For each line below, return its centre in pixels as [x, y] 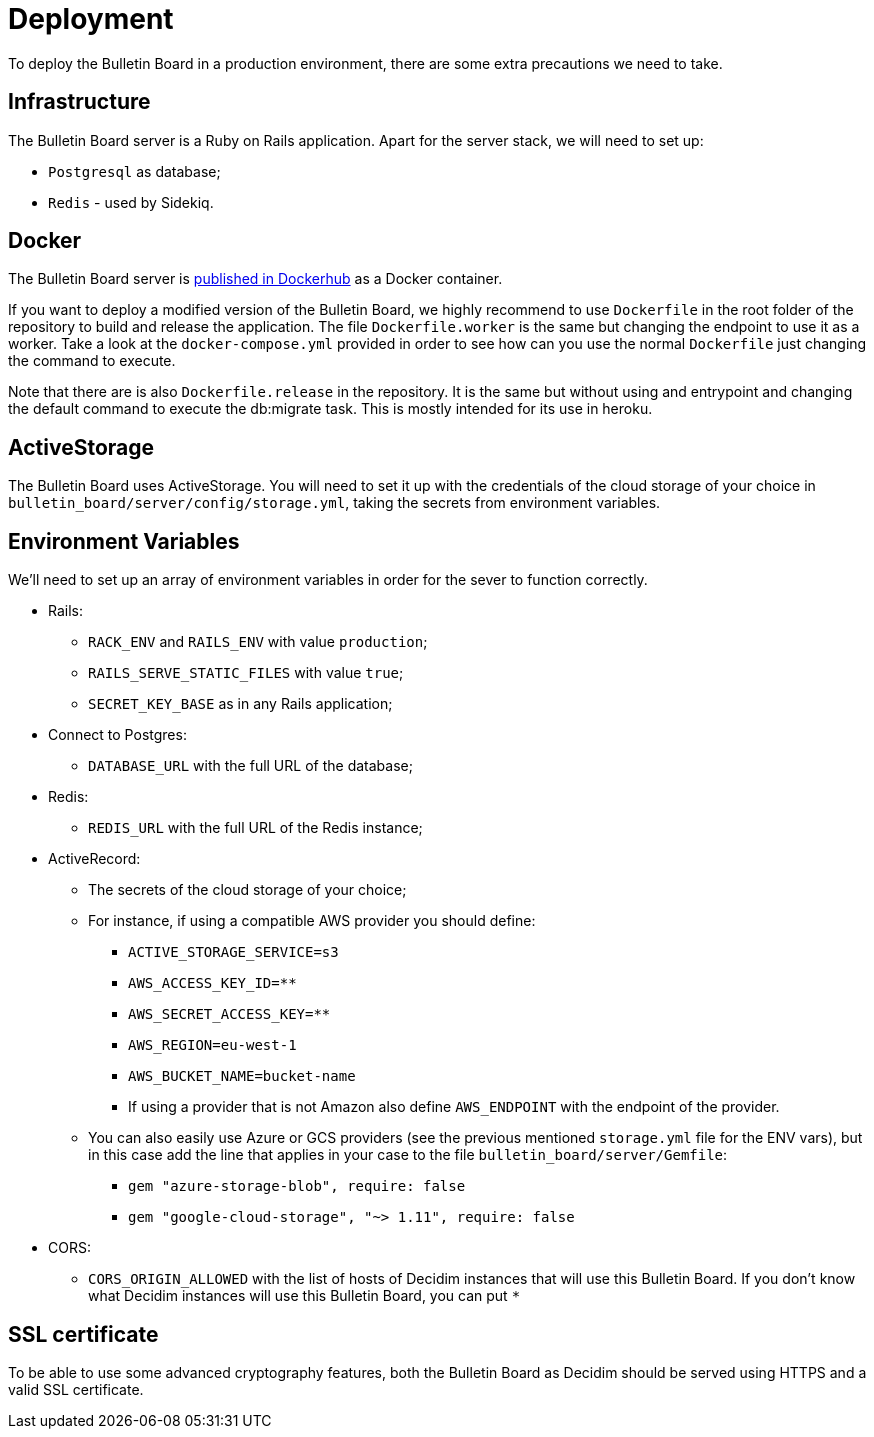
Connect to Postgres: [117, 735]
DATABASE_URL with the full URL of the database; [250, 766]
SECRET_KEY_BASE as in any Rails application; [240, 704]
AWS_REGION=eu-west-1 [212, 1045]
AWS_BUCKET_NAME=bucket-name [242, 1076]
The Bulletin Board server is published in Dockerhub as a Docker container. [255, 279]
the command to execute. [92, 361]
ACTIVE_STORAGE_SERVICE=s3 [233, 952]
